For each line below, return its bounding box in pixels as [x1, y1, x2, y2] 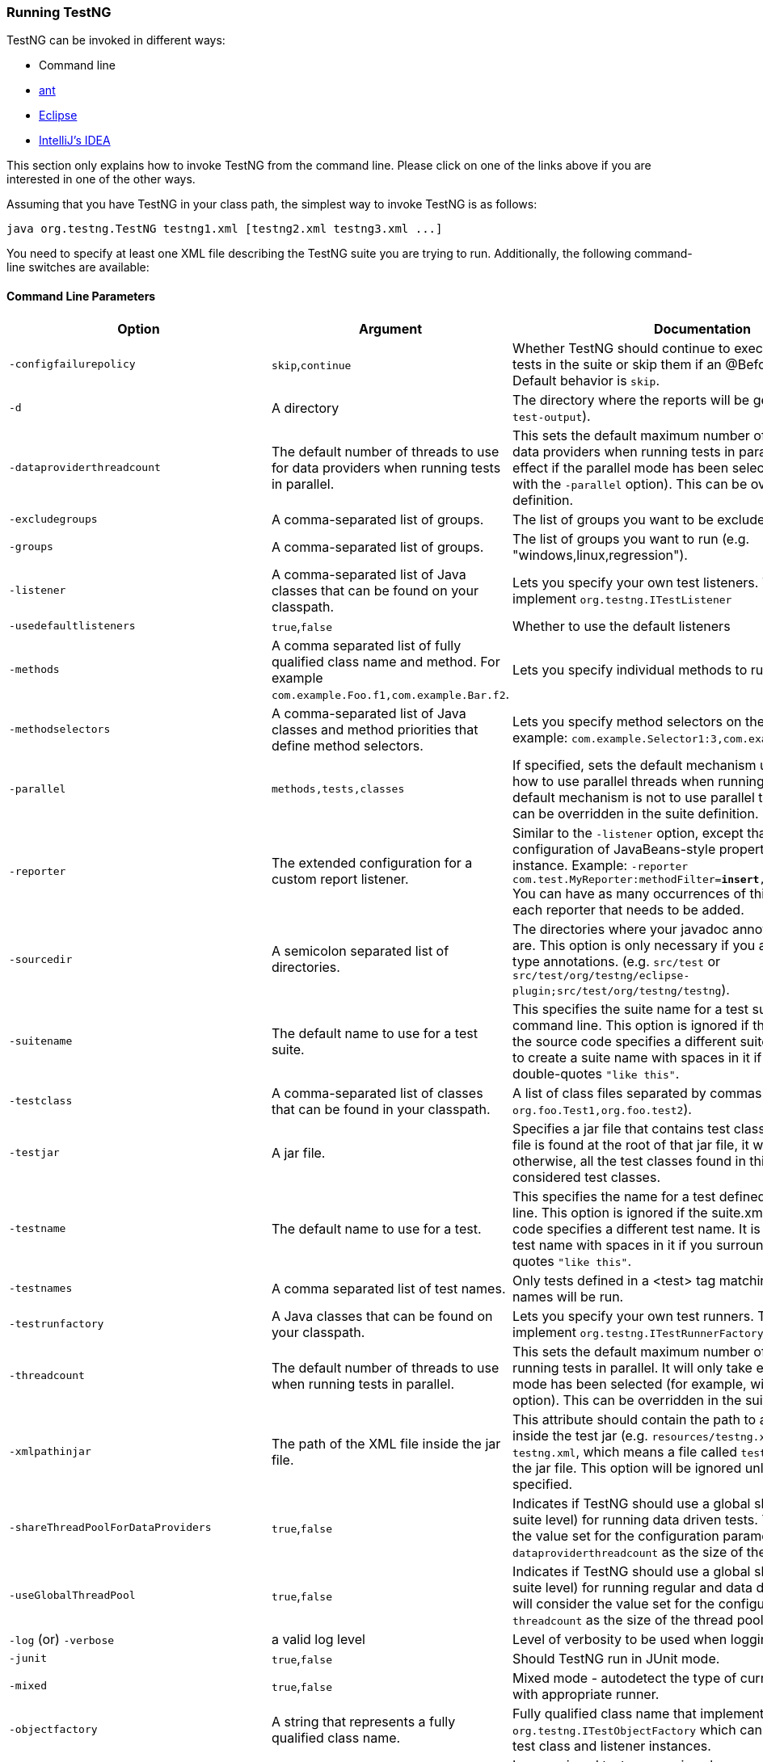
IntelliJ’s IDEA [39, 133, 111, 148]
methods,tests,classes [271, 783, 405, 796]
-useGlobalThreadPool [9, 1589, 136, 1602]
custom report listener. [271, 871, 409, 888]
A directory [271, 399, 339, 416]
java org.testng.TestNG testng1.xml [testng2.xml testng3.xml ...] [6, 222, 443, 236]
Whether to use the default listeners [512, 617, 731, 634]
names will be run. [512, 1288, 624, 1305]
